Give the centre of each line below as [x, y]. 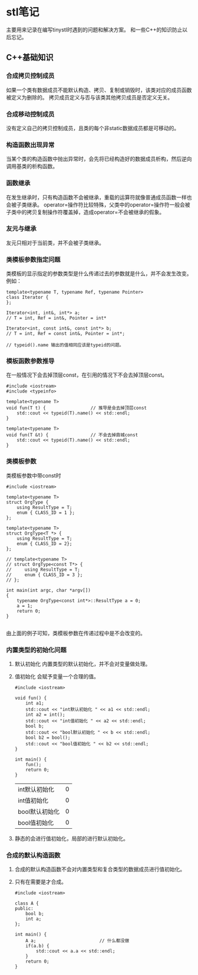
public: [24, 909]
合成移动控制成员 [30, 114]
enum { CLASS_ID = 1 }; [46, 513]
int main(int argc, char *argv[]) [49, 590]
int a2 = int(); [45, 715]
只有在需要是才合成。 [40, 882]
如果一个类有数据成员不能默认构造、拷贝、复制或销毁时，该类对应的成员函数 [99, 90]
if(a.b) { [37, 946]
